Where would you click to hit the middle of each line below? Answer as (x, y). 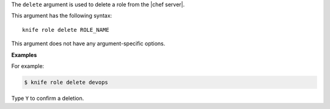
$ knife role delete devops (66, 82)
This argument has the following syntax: (62, 16)
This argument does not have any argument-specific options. (88, 43)
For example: (28, 66)
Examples (24, 55)
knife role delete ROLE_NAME (66, 30)
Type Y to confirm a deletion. (48, 98)
